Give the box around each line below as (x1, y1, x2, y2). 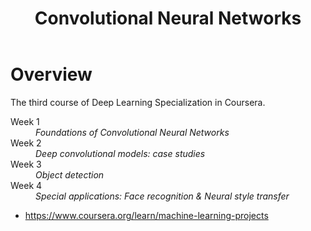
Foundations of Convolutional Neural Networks (35, 126, 230, 138)
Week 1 (10, 115, 40, 127)
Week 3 (10, 158, 42, 170)
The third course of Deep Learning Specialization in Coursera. (10, 96, 266, 108)
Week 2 (10, 137, 42, 149)
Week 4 (10, 179, 43, 191)
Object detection (35, 168, 105, 181)
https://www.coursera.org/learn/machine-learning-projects (24, 209, 269, 221)
